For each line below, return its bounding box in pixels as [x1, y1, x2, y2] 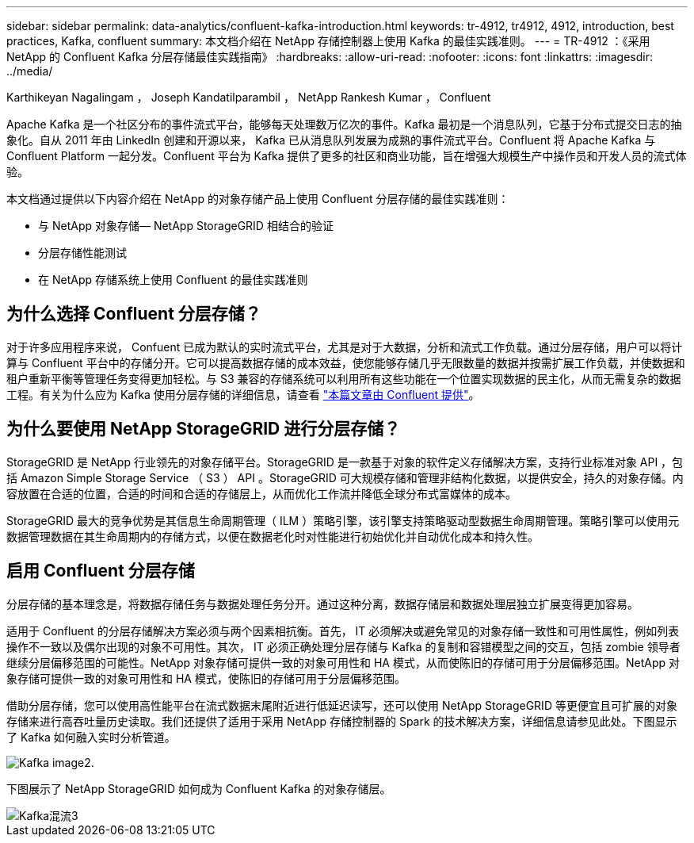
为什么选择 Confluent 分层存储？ [6, 304, 261, 324]
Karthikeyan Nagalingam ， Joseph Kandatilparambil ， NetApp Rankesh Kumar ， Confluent [6, 90, 491, 104]
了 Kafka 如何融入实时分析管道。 [6, 730, 176, 744]
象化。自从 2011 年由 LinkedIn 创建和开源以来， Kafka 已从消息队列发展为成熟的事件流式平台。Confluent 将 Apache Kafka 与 [6, 133, 656, 147]
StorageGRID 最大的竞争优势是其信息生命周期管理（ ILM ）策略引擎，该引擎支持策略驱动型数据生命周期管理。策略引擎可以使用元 [6, 513, 680, 527]
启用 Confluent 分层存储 [6, 561, 195, 581]
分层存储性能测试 [38, 246, 127, 259]
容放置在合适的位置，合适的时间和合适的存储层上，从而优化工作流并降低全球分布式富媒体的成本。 [6, 486, 517, 500]
